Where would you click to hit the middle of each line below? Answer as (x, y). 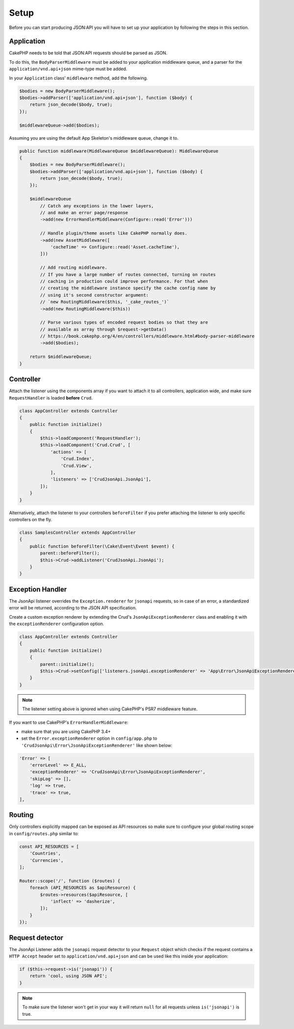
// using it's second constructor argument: (94, 295)
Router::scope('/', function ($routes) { (70, 881)
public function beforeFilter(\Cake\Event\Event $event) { (102, 546)
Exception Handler (38, 589)
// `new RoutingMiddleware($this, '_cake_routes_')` (105, 302)
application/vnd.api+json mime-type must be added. (68, 69)
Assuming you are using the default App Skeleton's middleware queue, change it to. (94, 138)
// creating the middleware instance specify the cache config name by (128, 288)
